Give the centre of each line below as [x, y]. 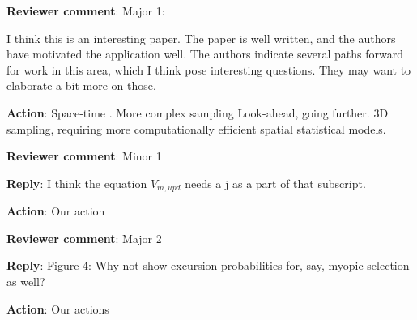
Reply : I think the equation [77, 183]
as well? [26, 281]
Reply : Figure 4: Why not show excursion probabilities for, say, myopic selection [208, 265]
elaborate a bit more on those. [81, 85]
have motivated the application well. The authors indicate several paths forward [205, 54]
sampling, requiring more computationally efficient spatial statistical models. [196, 128]
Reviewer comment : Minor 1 [84, 156]
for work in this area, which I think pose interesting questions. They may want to [209, 69]
